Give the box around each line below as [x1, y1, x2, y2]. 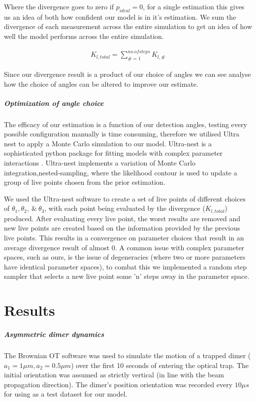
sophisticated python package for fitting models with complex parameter [4, 148, 223, 158]
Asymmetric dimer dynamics [4, 329, 104, 339]
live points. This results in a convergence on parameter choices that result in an [4, 233, 244, 243]
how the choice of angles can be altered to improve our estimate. [4, 78, 198, 89]
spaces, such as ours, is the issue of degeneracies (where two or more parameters [4, 252, 246, 262]
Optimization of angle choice [4, 98, 104, 108]
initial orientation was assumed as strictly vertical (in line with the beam [4, 369, 224, 380]
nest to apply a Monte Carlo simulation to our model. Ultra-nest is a [4, 138, 212, 148]
